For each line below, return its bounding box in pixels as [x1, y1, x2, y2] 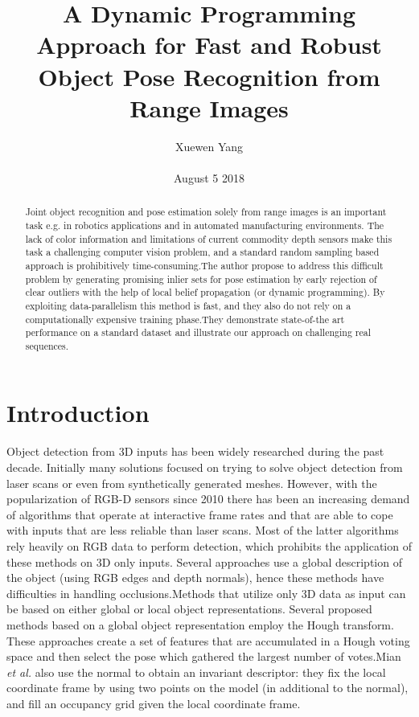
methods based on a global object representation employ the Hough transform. [6, 616, 394, 633]
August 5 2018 [174, 169, 244, 186]
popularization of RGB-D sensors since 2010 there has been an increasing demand [6, 490, 410, 507]
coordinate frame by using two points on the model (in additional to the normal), [6, 679, 409, 696]
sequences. [25, 338, 69, 352]
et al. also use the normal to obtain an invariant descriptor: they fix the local [6, 663, 386, 680]
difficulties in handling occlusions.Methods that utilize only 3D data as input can [6, 584, 406, 601]
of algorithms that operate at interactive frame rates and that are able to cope [6, 506, 393, 522]
